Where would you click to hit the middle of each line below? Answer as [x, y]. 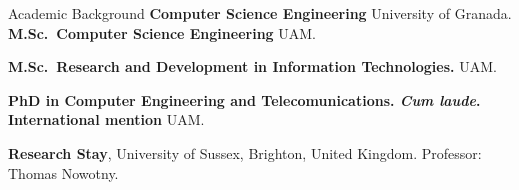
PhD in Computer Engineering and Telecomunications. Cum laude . [244, 99]
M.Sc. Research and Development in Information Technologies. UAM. [252, 66]
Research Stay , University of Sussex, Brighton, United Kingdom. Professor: [245, 152]
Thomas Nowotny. [63, 172]
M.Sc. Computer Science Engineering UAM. [162, 32]
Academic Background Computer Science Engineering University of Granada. [260, 13]
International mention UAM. [106, 119]
